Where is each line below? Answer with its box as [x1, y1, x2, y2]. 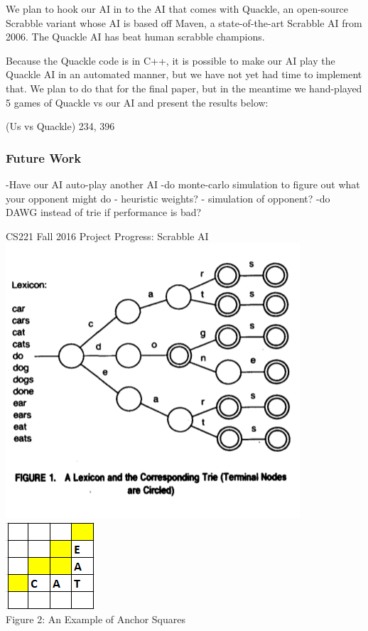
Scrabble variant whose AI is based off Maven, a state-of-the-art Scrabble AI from [6, 15, 362, 30]
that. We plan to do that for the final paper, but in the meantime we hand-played [6, 80, 362, 95]
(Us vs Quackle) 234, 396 [6, 119, 115, 134]
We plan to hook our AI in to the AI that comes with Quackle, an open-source [6, 1, 349, 16]
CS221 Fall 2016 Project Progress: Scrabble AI [6, 228, 209, 243]
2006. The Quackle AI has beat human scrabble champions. [6, 29, 265, 44]
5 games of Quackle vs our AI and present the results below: [6, 95, 269, 109]
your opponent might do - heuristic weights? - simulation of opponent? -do [6, 190, 330, 205]
